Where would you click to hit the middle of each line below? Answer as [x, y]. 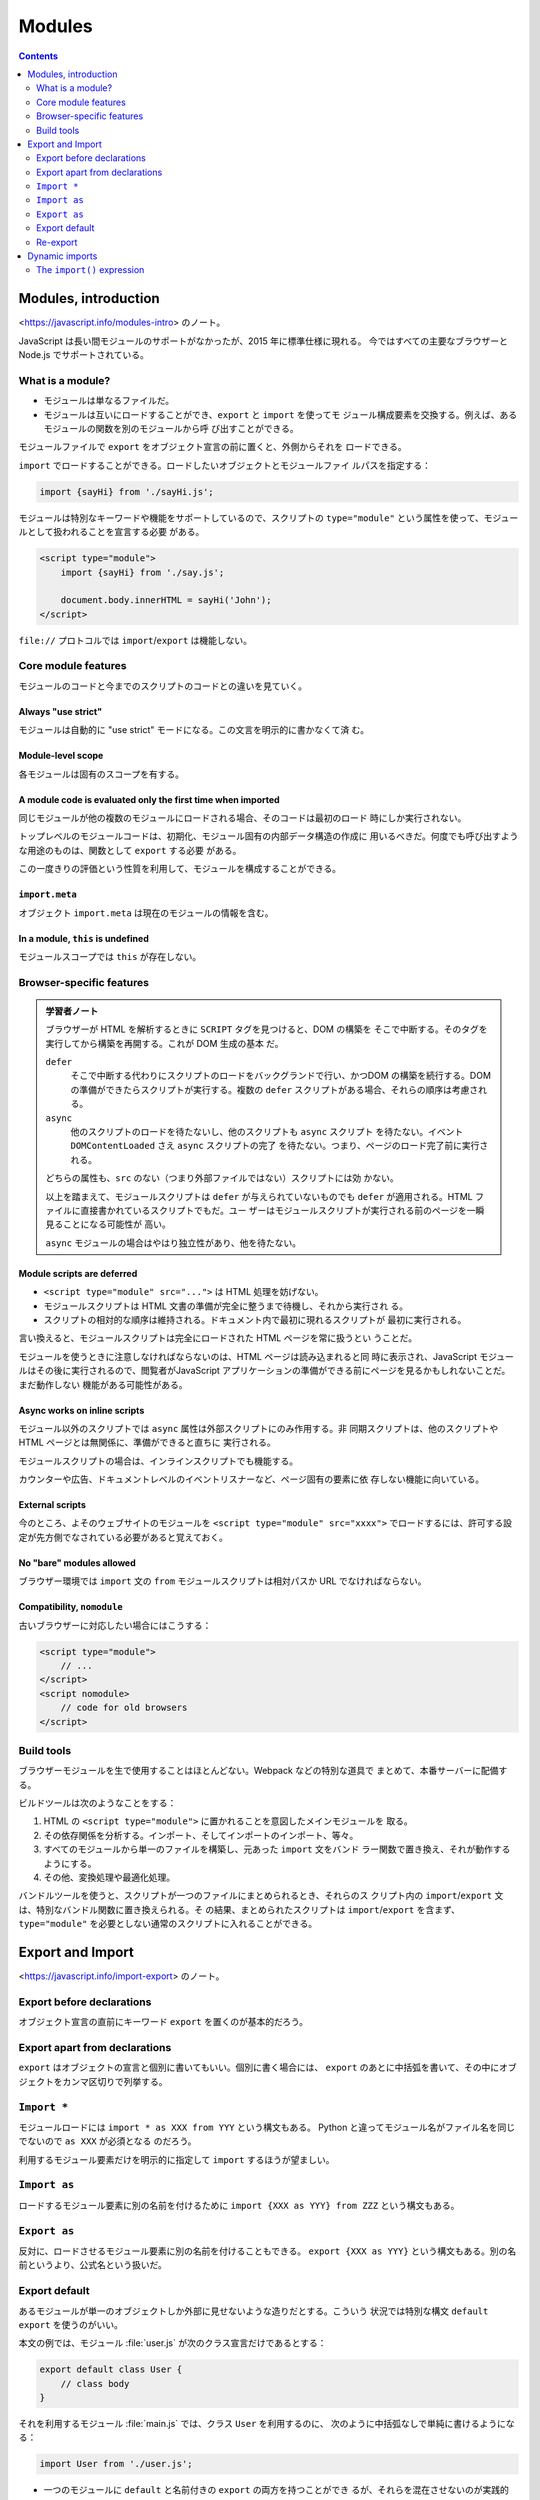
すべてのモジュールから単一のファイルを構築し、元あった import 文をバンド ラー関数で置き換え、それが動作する [277, 1849]
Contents [38, 56]
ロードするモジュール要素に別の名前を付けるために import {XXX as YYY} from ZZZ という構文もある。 [239, 2205]
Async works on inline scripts [81, 1410]
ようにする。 [70, 1863]
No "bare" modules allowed [77, 1562]
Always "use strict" [60, 711]
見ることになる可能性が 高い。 [108, 1224]
